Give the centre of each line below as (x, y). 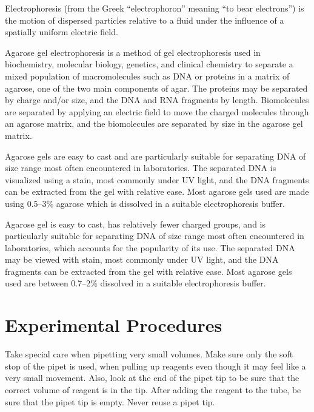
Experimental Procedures (114, 325)
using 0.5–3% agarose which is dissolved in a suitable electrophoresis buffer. (145, 203)
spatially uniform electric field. (62, 32)
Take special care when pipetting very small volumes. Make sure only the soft (149, 354)
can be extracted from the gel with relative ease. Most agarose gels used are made (157, 191)
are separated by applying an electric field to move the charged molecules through (157, 111)
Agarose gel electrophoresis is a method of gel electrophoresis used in (133, 52)
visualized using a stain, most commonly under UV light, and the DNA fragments (157, 179)
